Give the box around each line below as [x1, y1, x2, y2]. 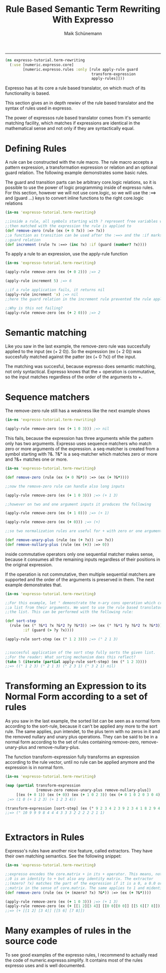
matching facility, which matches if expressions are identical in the [5, 120, 141, 126]
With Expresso [52, 14, 114, 25]
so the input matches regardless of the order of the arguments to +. [5, 374, 143, 380]
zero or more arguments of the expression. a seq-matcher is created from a [5, 446, 159, 452]
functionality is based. [5, 90, 50, 96]
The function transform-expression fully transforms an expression [5, 754, 140, 760]
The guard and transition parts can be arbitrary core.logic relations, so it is [5, 180, 157, 185]
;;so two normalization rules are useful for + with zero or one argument [5, 529, 163, 534]
